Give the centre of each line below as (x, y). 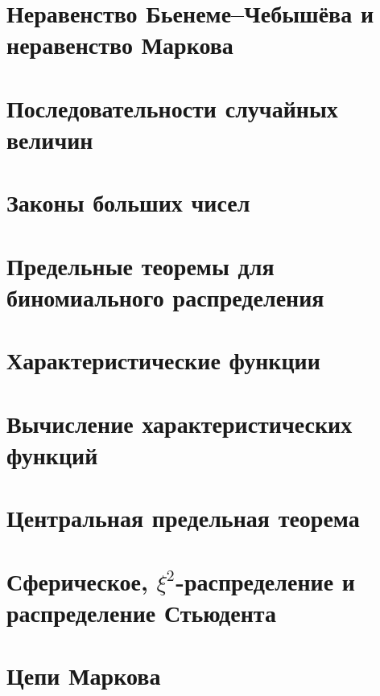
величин (50, 139)
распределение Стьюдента (141, 612)
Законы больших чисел (128, 202)
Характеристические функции (163, 360)
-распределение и (265, 581)
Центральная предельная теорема (183, 518)
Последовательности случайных (172, 107)
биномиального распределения (165, 297)
